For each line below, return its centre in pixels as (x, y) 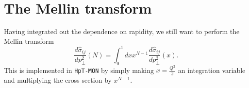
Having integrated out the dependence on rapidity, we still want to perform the (122, 31)
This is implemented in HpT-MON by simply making (79, 70)
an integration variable (212, 70)
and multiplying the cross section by (58, 80)
